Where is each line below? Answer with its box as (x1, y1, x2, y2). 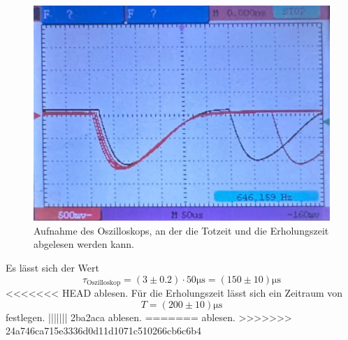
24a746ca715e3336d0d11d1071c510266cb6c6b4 (6, 323, 201, 338)
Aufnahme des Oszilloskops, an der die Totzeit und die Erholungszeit (34, 223, 329, 237)
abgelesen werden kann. (34, 237, 135, 251)
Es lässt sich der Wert (6, 260, 99, 275)
